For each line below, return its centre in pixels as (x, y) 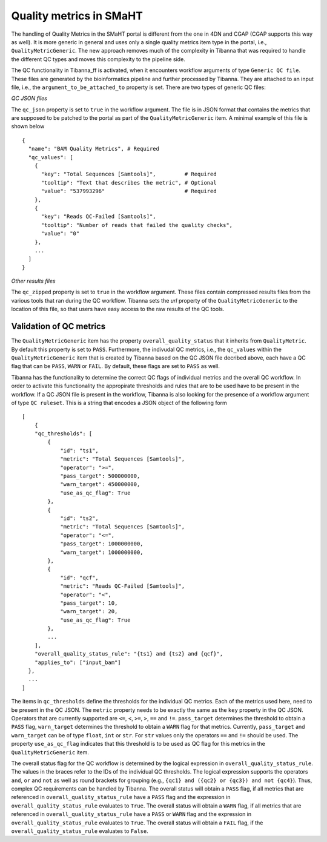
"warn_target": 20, (89, 612)
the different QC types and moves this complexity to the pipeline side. (98, 59)
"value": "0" (60, 234)
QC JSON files (29, 98)
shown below (28, 127)
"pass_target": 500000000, (100, 476)
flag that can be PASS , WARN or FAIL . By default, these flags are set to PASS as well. (116, 366)
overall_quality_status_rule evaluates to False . (80, 831)
